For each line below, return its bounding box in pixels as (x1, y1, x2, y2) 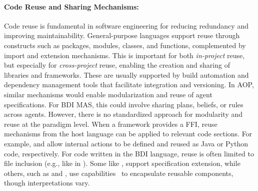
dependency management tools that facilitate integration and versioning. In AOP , (4, 79, 254, 90)
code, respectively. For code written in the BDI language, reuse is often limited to (4, 148, 254, 158)
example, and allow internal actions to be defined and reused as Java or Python (4, 138, 248, 148)
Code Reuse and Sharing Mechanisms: (4, 1, 139, 12)
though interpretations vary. (4, 177, 90, 188)
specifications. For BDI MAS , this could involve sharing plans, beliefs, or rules (4, 99, 243, 109)
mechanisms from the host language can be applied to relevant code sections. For (4, 128, 252, 139)
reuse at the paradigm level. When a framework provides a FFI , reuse (4, 118, 217, 129)
